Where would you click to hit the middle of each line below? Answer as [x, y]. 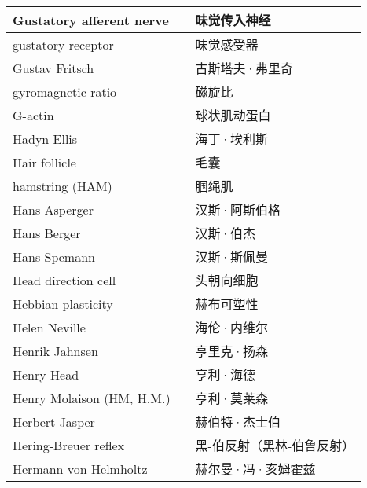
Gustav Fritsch [53, 68]
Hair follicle [44, 162]
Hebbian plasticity [63, 303]
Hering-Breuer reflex [69, 445]
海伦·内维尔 [232, 327]
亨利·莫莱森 [232, 398]
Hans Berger [47, 233]
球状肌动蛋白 [233, 115]
